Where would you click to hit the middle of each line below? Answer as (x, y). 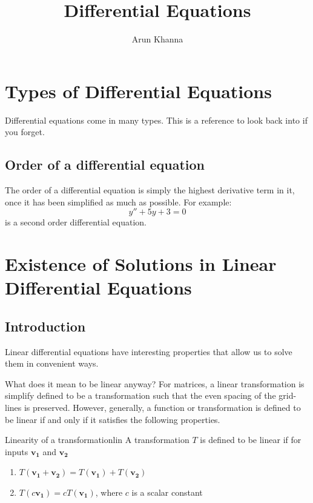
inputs (17, 451)
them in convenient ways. (52, 363)
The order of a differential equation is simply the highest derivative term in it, (150, 190)
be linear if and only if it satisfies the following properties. (113, 419)
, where (109, 492)
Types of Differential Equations (138, 91)
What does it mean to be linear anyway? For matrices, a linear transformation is (155, 383)
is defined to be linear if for (251, 440)
